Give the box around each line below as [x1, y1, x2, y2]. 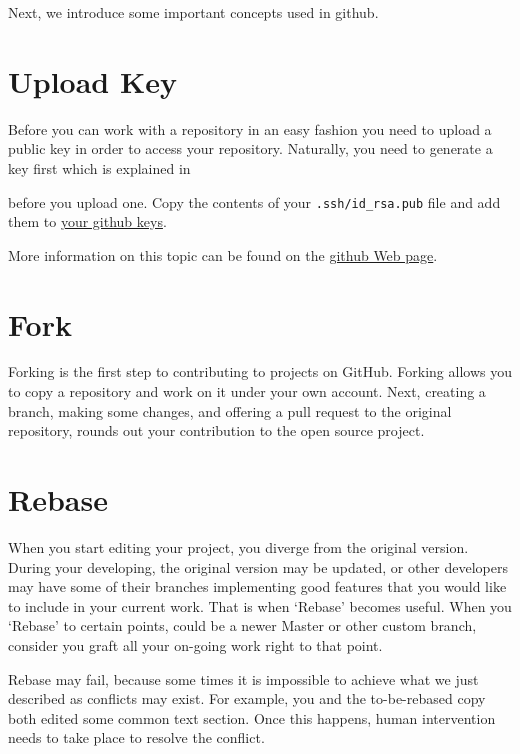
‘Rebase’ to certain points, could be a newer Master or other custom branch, [8, 615, 477, 636]
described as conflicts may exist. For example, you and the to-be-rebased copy [8, 688, 486, 709]
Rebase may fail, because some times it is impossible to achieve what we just [8, 668, 479, 689]
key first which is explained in [8, 157, 191, 178]
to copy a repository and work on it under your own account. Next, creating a [8, 381, 486, 402]
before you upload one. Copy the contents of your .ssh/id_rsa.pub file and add [8, 191, 501, 212]
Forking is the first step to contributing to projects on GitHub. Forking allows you [8, 361, 512, 382]
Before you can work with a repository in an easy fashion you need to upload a [8, 118, 492, 139]
